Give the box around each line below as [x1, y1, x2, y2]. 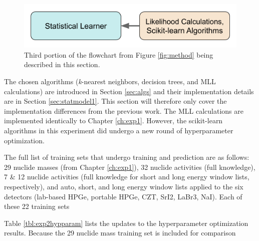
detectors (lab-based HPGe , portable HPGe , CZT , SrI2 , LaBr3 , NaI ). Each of [4, 191, 242, 201]
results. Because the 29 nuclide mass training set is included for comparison [4, 227, 236, 238]
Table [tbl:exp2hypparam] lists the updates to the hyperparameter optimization [4, 217, 248, 228]
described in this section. [24, 59, 100, 70]
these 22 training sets [4, 201, 70, 211]
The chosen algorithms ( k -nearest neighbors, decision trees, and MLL [4, 76, 216, 87]
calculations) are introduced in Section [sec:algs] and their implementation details [4, 86, 254, 96]
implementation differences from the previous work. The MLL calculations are [4, 105, 243, 116]
